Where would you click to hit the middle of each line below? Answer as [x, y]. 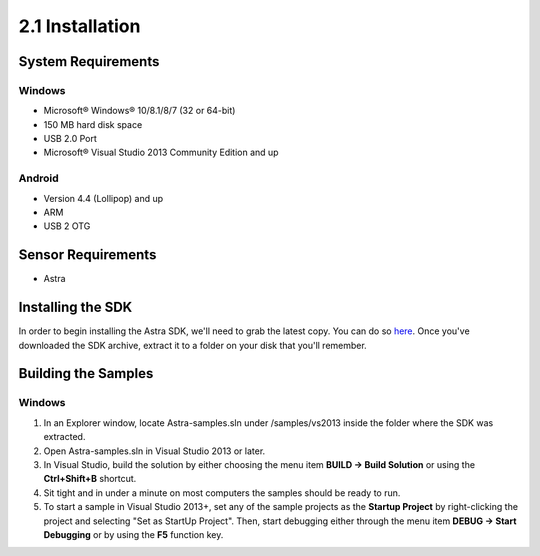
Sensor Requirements [87, 255]
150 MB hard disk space [93, 124]
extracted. [64, 437]
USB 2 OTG [67, 226]
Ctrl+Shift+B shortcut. [90, 479]
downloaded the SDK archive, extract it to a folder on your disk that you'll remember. [192, 345]
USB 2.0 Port [70, 139]
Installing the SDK [75, 307]
